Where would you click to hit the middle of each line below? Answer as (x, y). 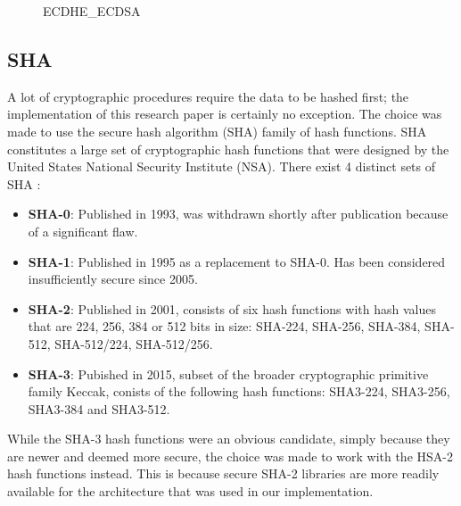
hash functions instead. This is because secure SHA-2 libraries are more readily (223, 473)
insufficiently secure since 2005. (113, 279)
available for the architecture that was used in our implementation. (190, 491)
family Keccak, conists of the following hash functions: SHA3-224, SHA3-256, (239, 391)
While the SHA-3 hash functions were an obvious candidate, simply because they (229, 439)
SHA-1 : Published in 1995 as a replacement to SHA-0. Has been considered (237, 261)
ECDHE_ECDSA (92, 11)
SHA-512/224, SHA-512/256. (134, 343)
